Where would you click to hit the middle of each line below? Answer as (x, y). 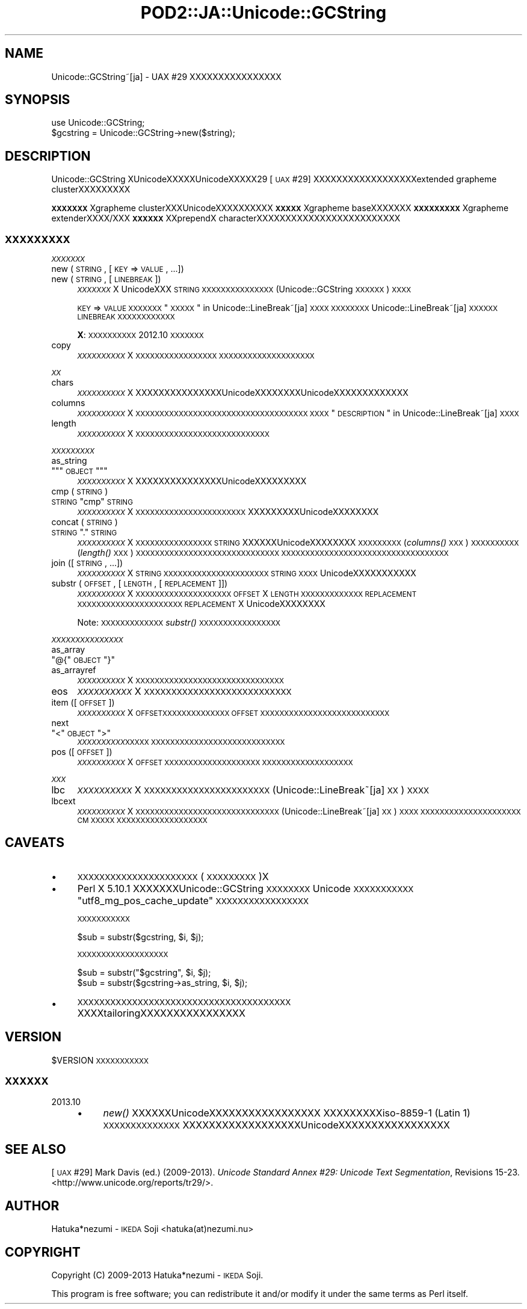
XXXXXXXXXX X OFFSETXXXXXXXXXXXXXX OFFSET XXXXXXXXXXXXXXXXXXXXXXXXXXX (233, 713)
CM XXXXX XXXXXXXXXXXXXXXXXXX (142, 821)
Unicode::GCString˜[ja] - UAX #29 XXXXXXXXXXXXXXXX (166, 76)
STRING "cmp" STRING (92, 502)
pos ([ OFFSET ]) (82, 752)
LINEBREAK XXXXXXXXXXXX (126, 317)
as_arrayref (74, 670)
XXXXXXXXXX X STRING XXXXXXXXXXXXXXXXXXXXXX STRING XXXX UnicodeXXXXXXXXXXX (247, 573)
